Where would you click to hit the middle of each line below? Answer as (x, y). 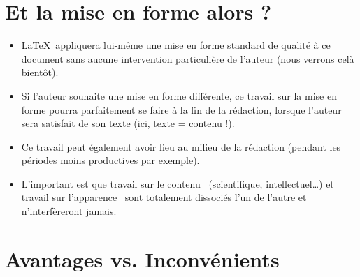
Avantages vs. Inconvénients (142, 259)
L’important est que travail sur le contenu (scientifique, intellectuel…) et (178, 183)
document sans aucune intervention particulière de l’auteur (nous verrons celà (188, 58)
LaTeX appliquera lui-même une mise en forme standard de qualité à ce (176, 45)
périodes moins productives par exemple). (110, 160)
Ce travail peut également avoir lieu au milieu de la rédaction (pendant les (181, 146)
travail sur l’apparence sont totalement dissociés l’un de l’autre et (164, 197)
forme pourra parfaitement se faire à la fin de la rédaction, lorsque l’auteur (181, 109)
